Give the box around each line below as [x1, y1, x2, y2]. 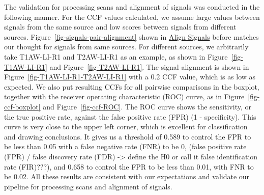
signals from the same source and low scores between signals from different [4, 21, 237, 32]
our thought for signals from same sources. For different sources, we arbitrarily [4, 41, 249, 52]
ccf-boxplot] [4, 101, 41, 112]
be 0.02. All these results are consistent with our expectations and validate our [4, 171, 250, 182]
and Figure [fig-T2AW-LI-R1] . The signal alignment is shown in [49, 61, 249, 72]
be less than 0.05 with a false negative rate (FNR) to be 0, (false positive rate [4, 141, 247, 152]
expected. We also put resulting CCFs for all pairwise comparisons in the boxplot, [4, 81, 259, 92]
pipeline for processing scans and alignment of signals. [4, 181, 172, 191]
